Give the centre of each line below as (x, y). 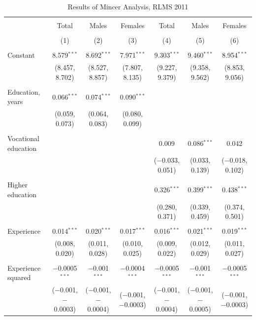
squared (19, 277)
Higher (17, 185)
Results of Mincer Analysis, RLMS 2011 (128, 6)
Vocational (23, 138)
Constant (21, 55)
